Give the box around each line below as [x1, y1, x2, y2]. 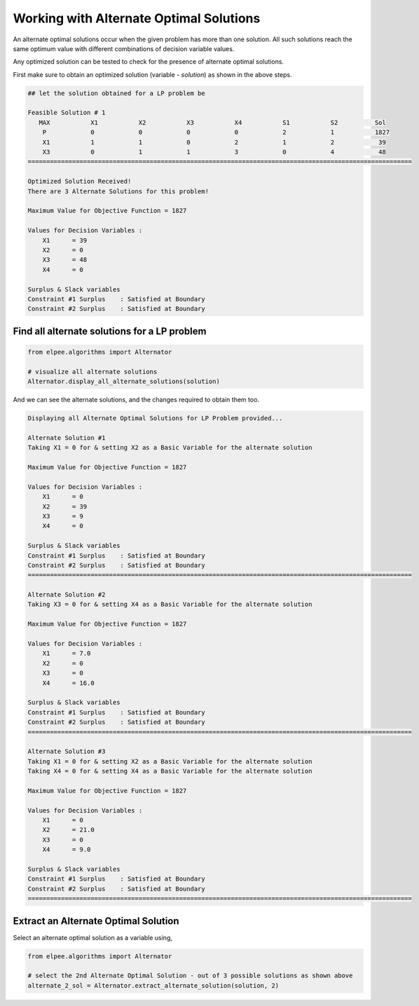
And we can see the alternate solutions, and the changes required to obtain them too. [13, 396, 259, 404]
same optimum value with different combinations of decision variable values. [13, 44, 235, 53]
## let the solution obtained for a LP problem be [27, 89, 206, 97]
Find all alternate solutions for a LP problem [13, 325, 207, 337]
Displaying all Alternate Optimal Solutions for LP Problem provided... [27, 414, 283, 422]
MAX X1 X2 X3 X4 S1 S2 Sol [39, 118, 387, 126]
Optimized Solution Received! [27, 177, 132, 186]
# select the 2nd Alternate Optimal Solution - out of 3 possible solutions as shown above [27, 972, 353, 980]
